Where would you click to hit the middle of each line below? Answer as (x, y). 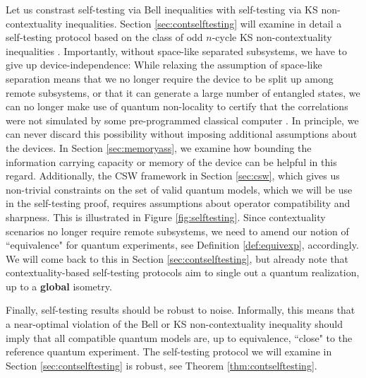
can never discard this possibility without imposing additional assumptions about (182, 134)
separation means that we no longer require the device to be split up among (170, 78)
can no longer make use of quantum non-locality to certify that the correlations (177, 106)
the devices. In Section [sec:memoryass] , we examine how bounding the (159, 147)
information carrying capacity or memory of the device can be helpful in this (171, 161)
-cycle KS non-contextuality (272, 37)
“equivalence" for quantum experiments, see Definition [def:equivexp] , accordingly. (182, 245)
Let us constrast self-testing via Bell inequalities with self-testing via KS (162, 9)
